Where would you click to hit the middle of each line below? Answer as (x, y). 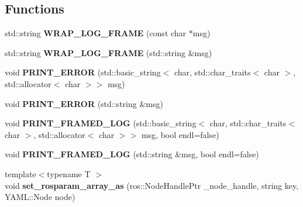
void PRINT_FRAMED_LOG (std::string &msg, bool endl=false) (132, 154)
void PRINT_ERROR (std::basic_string (83, 72)
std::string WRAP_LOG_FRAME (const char (96, 33)
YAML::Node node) (40, 197)
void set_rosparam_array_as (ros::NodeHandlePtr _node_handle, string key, (152, 185)
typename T (69, 173)
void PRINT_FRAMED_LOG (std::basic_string (101, 123)
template (20, 173)
